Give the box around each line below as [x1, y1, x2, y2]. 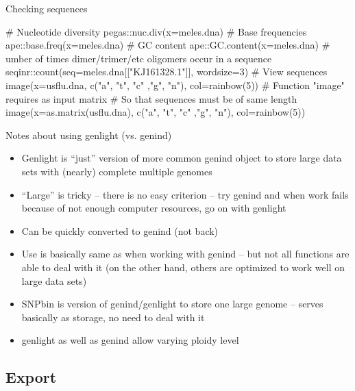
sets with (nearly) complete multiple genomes [21, 164, 212, 178]
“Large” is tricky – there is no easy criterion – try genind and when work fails [21, 187, 349, 201]
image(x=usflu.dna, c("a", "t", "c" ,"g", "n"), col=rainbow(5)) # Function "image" [5, 77, 345, 92]
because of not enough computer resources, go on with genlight [21, 201, 286, 215]
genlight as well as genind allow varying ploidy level [21, 333, 239, 347]
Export [5, 366, 57, 388]
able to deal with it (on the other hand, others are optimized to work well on [21, 260, 345, 274]
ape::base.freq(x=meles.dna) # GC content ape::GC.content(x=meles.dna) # [5, 38, 330, 52]
